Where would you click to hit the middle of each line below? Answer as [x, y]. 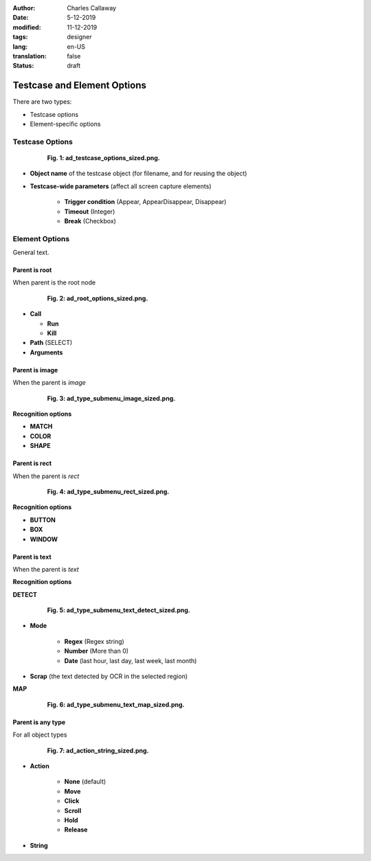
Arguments [46, 352]
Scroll [73, 810]
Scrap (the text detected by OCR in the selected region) [109, 676]
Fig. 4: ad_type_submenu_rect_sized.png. [108, 491]
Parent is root [32, 270]
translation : [30, 56]
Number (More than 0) [97, 651]
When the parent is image [49, 383]
